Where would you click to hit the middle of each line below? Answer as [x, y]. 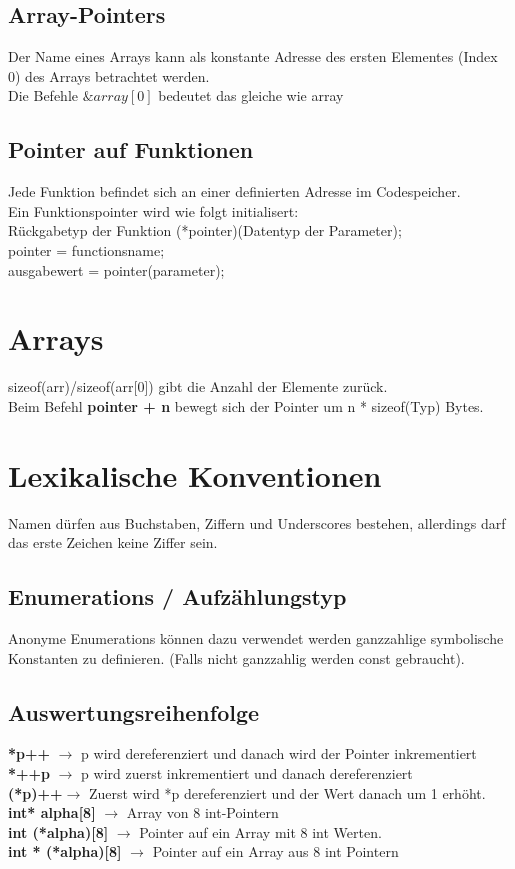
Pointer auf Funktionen [131, 149]
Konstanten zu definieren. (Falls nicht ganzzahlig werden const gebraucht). [236, 657]
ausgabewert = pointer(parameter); [116, 269]
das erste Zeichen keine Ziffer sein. [113, 542]
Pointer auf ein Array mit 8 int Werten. [260, 831]
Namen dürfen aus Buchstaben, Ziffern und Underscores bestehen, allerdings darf [257, 522]
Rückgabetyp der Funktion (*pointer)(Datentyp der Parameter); [205, 230]
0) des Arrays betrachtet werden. [109, 75]
